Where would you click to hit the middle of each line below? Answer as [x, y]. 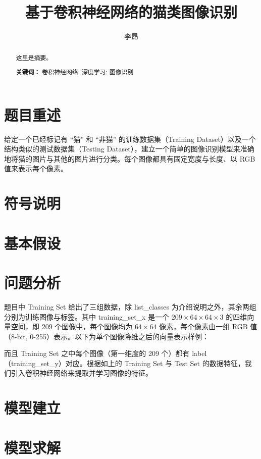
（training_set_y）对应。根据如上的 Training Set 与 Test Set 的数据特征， [124, 363]
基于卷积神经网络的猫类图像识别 [131, 12]
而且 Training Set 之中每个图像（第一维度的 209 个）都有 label [106, 353]
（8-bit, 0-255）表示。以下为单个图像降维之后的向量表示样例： [107, 336]
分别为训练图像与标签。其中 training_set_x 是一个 [87, 316]
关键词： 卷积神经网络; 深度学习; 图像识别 [75, 72]
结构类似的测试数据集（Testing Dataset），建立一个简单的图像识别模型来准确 [129, 149]
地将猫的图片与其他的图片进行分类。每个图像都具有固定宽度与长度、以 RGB [130, 158]
